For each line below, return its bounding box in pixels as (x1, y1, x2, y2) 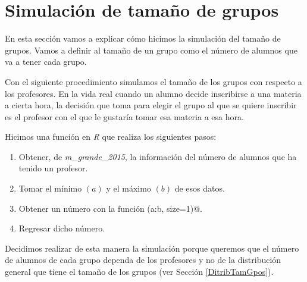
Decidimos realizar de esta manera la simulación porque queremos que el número (5, 242, 299, 254)
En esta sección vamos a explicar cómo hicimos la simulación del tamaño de (5, 32, 281, 45)
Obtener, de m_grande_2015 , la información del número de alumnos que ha (18, 150, 297, 162)
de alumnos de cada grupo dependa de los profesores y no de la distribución (5, 253, 281, 266)
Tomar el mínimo (18, 182, 82, 195)
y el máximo (106, 182, 151, 195)
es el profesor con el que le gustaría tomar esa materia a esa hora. (5, 110, 244, 123)
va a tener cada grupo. (5, 55, 87, 68)
